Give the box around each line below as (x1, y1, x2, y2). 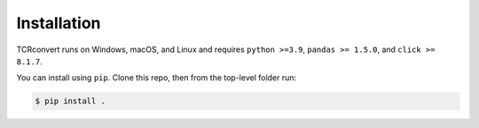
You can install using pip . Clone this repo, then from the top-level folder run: (16, 72, 297, 83)
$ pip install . (35, 96, 106, 106)
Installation (16, 13, 101, 33)
